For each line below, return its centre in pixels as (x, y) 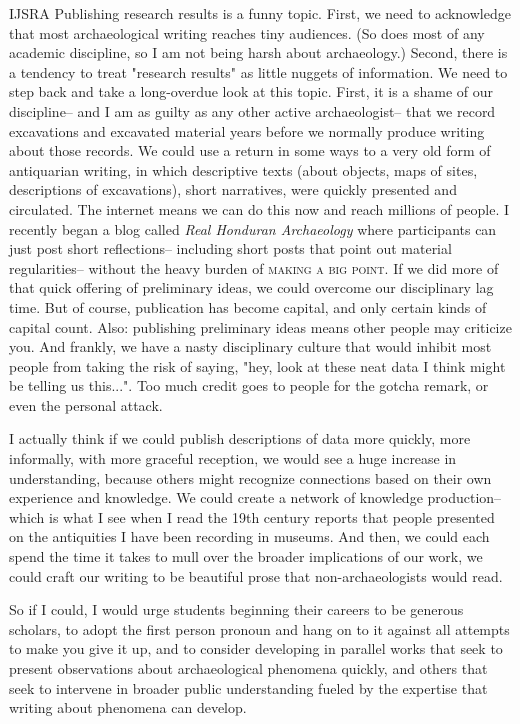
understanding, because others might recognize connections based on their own (250, 477)
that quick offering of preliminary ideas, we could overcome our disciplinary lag (251, 287)
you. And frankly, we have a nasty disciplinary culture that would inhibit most (250, 346)
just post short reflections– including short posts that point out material (230, 248)
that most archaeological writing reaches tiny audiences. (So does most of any (247, 32)
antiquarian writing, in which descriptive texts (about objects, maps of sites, (243, 169)
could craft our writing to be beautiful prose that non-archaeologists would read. (256, 575)
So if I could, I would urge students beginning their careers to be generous (236, 609)
